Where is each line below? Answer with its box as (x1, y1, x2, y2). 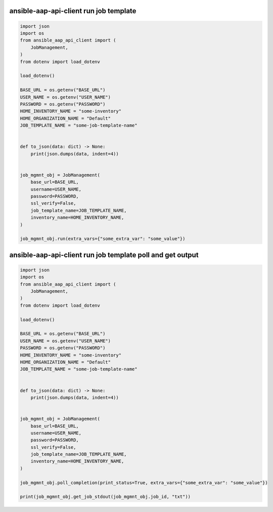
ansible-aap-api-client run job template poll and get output (9, 251, 199, 259)
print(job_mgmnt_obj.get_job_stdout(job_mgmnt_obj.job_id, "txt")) (20, 494, 191, 500)
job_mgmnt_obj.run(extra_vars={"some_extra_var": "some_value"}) (20, 236, 186, 242)
